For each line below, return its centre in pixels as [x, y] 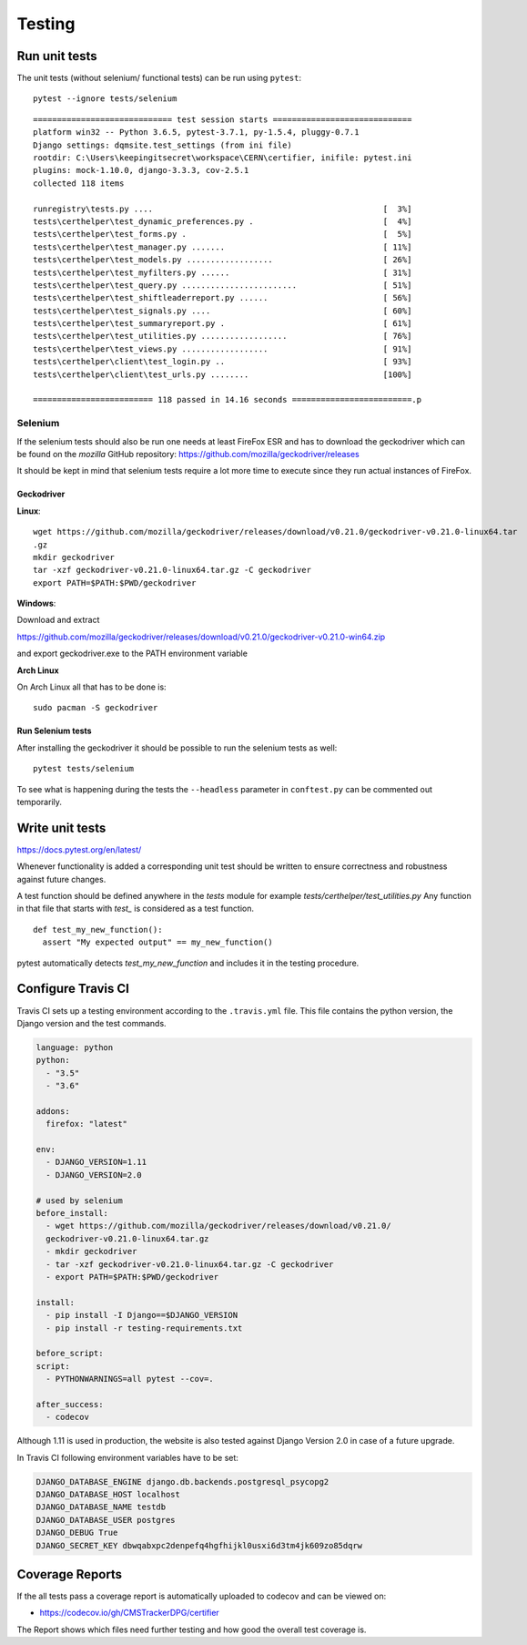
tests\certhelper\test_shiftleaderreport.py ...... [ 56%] [223, 298]
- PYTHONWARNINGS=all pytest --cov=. [130, 1379]
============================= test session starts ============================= [223, 119]
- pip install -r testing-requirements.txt [144, 1328]
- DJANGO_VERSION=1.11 [96, 1162]
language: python [75, 1047]
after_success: [70, 1404]
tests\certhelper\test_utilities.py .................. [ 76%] [223, 336]
